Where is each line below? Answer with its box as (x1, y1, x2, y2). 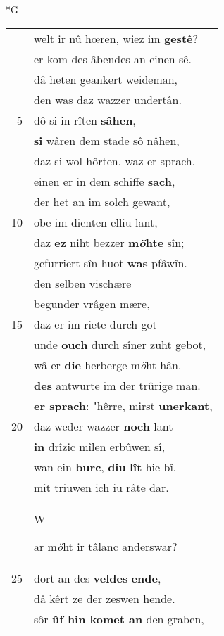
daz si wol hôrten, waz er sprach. (34, 152, 196, 169)
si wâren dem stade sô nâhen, (34, 132, 180, 148)
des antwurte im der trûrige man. (34, 376, 201, 393)
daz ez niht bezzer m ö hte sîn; (34, 234, 185, 250)
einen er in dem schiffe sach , (34, 172, 175, 189)
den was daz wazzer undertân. (34, 91, 182, 108)
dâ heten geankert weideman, (34, 70, 178, 87)
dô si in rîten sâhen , (34, 111, 136, 128)
